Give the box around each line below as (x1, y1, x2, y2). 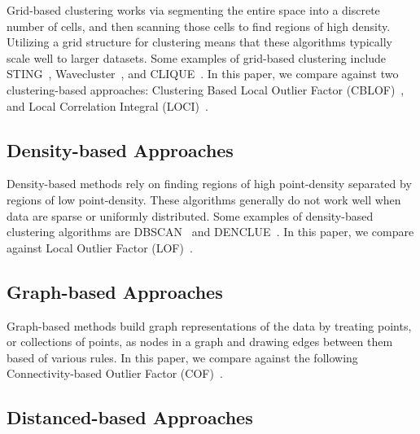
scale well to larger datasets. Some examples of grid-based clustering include (7, 49, 387, 66)
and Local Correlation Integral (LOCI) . (7, 97, 208, 114)
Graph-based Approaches (7, 278, 223, 304)
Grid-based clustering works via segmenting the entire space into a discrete (7, 2, 380, 18)
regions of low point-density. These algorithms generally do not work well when (7, 191, 401, 208)
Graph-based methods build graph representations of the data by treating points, (7, 317, 412, 334)
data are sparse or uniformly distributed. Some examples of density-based (7, 207, 374, 224)
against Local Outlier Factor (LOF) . (7, 239, 193, 256)
